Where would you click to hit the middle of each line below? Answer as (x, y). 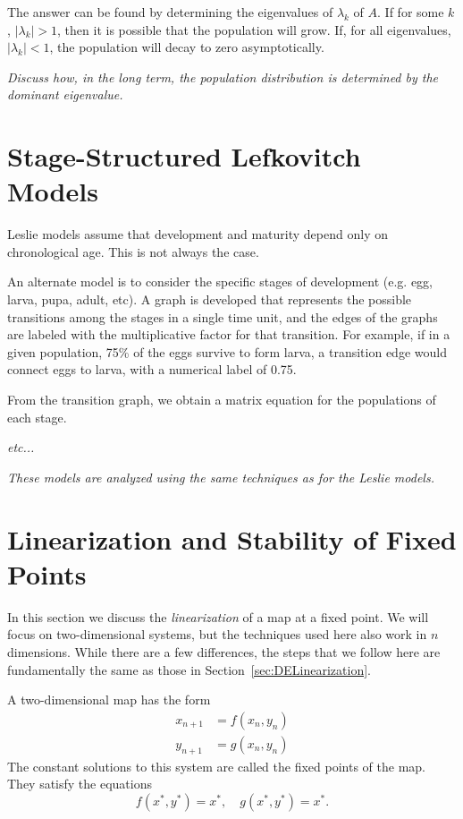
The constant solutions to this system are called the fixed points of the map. (216, 766)
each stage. (37, 417)
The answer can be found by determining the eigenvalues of (170, 12)
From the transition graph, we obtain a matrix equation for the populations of (222, 400)
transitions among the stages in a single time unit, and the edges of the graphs (223, 316)
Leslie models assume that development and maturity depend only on (198, 234)
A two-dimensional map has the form (109, 700)
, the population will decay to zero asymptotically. (187, 47)
